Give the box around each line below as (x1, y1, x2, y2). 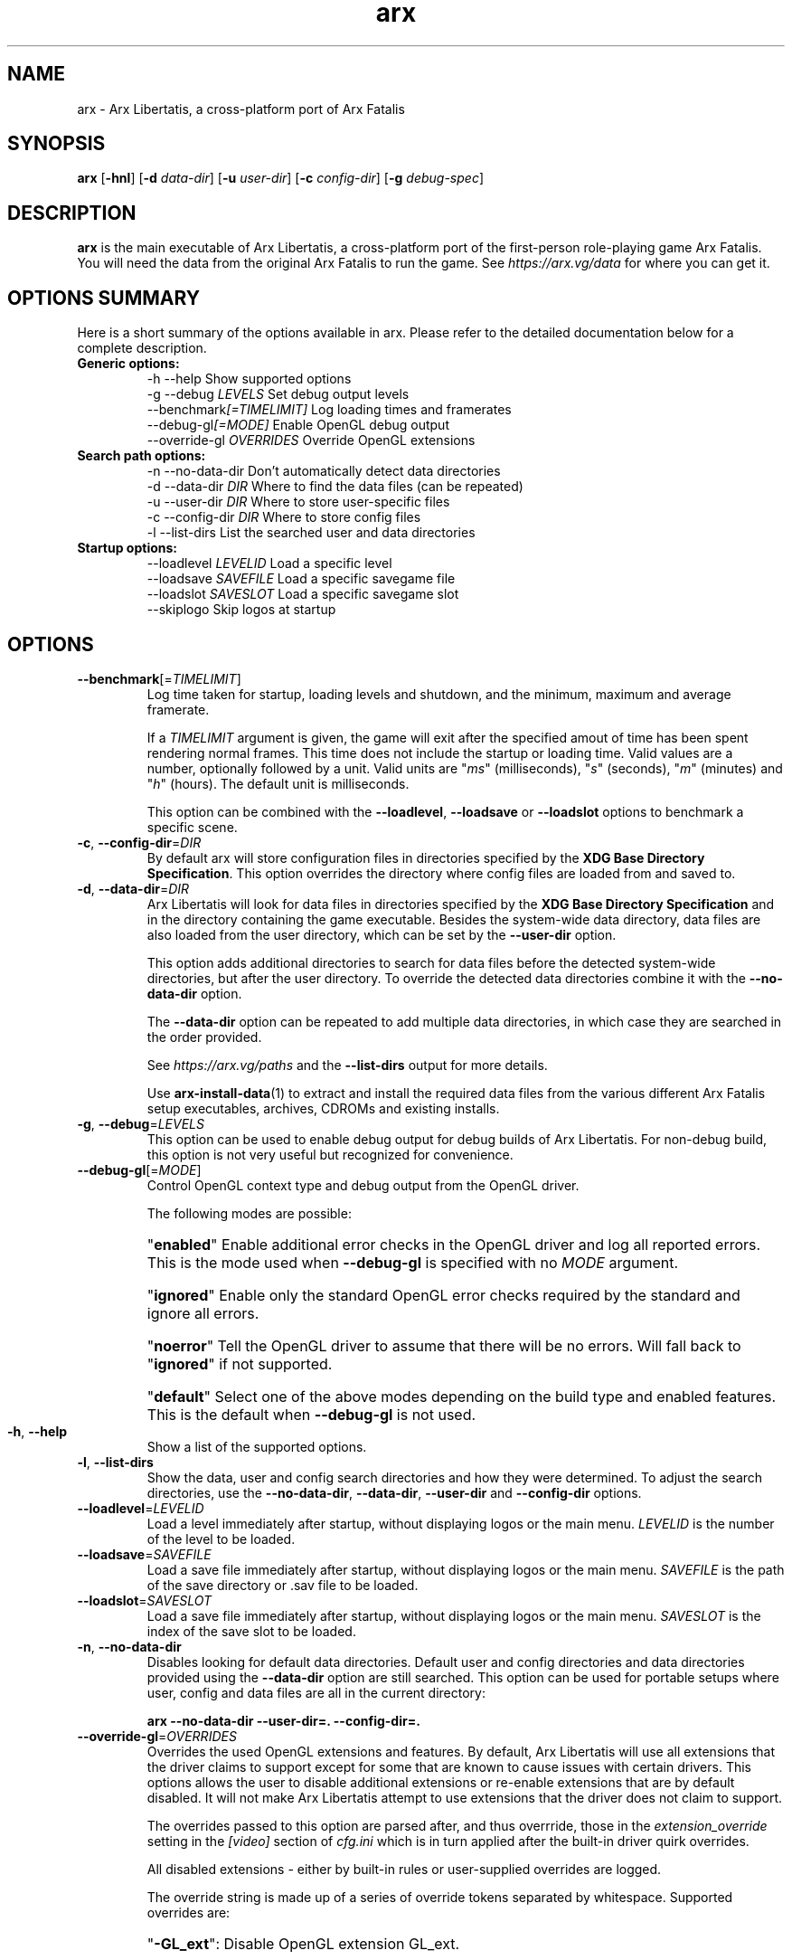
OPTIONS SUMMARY (7, 286, 201, 309)
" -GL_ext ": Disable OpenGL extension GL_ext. (146, 1934, 460, 1953)
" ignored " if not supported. (146, 1354, 333, 1373)
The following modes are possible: (146, 1205, 352, 1221)
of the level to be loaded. (146, 1530, 296, 1547)
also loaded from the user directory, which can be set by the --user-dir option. (146, 926, 617, 942)
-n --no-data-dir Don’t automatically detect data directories (146, 463, 501, 479)
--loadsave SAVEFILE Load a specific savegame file (146, 571, 456, 587)
